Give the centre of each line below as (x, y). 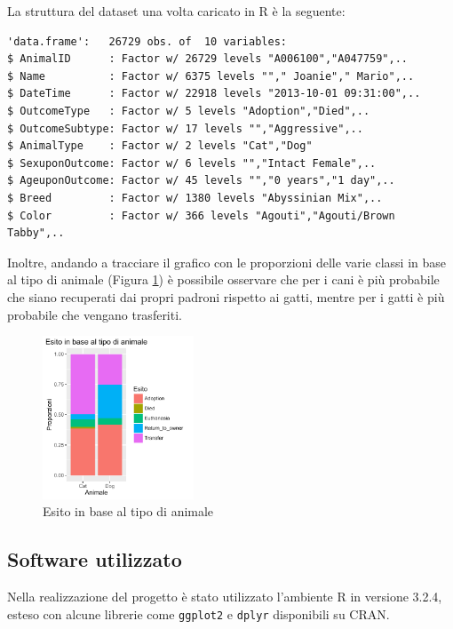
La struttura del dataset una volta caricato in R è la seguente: (176, 11)
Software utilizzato (95, 559)
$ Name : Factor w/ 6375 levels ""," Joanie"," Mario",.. (211, 76)
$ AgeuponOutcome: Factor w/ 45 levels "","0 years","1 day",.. (201, 181)
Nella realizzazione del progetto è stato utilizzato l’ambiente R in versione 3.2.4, (225, 596)
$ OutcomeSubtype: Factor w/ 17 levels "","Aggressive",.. (185, 128)
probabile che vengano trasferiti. (95, 314)
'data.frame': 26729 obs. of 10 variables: (147, 41)
